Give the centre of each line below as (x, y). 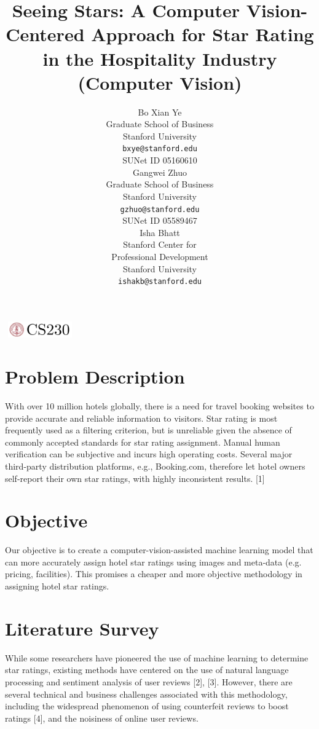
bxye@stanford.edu (160, 149)
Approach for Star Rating (203, 34)
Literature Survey (82, 628)
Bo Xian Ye (160, 112)
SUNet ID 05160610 (160, 160)
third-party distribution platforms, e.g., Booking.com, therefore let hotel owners (155, 466)
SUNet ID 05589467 (160, 220)
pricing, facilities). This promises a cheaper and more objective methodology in (154, 574)
